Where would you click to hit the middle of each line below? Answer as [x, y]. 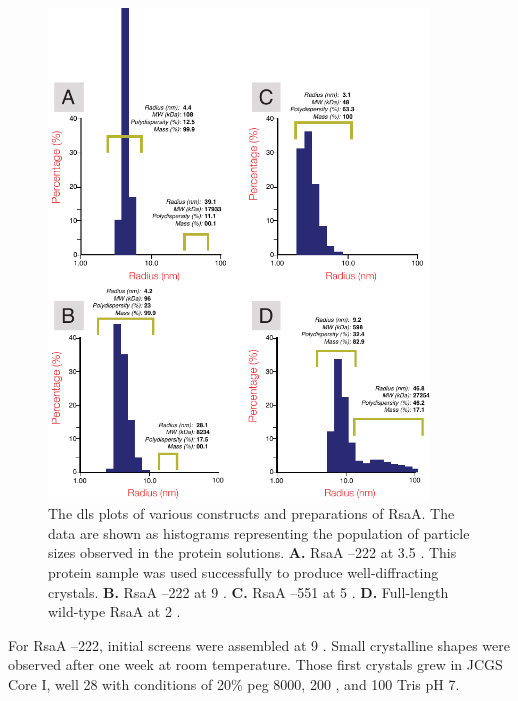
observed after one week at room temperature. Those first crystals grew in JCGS [255, 664]
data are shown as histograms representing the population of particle [259, 532]
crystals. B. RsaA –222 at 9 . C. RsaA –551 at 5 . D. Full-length [248, 591]
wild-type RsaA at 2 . [114, 611]
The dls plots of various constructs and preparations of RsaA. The [251, 513]
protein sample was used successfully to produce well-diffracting [243, 571]
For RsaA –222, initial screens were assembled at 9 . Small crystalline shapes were [259, 644]
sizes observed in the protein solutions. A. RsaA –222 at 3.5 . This [252, 552]
